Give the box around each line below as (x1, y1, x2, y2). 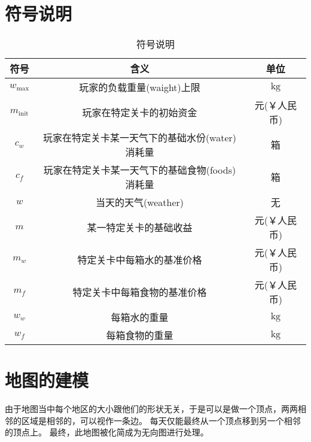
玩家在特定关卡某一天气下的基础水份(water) (42, 131, 237, 145)
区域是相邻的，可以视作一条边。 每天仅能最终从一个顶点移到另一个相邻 (21, 414, 301, 426)
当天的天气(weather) (95, 195, 184, 210)
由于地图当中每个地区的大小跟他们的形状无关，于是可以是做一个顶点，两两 (5, 402, 298, 415)
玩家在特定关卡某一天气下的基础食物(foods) (43, 163, 236, 177)
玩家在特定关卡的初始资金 (82, 105, 197, 120)
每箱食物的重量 (106, 328, 173, 343)
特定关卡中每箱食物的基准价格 (72, 285, 207, 299)
